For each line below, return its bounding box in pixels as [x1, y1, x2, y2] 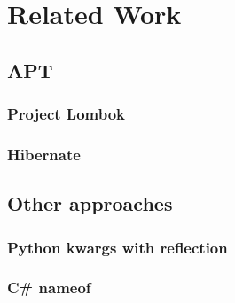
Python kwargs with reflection [7, 236, 228, 258]
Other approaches [7, 190, 173, 217]
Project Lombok [7, 103, 126, 125]
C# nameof [7, 276, 91, 299]
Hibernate [7, 143, 81, 165]
